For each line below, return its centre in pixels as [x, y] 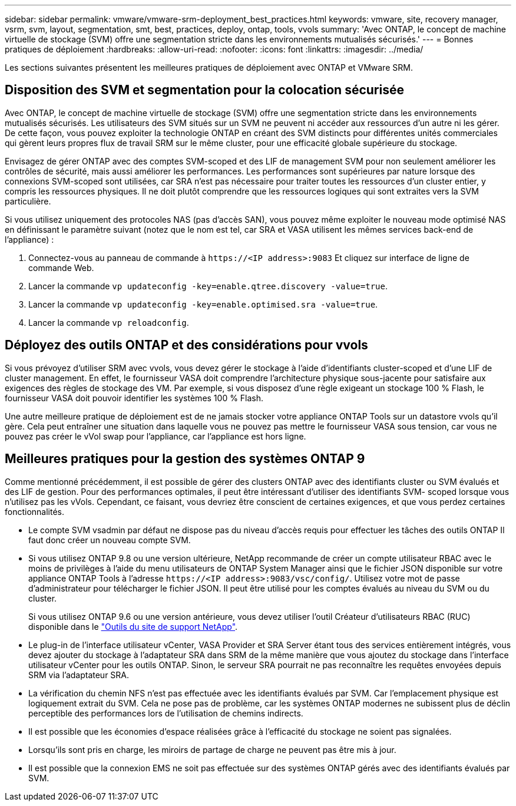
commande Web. [61, 267]
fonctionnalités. [35, 511]
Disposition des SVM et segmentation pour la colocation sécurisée [204, 90]
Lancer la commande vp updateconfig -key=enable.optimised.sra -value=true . [203, 304]
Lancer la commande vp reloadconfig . [109, 322]
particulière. [28, 201]
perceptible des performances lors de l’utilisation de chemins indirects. [166, 713]
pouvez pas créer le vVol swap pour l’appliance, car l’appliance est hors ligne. [156, 436]
